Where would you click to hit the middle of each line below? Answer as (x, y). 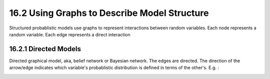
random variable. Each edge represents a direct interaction (70, 34)
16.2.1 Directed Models (45, 49)
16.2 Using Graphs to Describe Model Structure (109, 13)
